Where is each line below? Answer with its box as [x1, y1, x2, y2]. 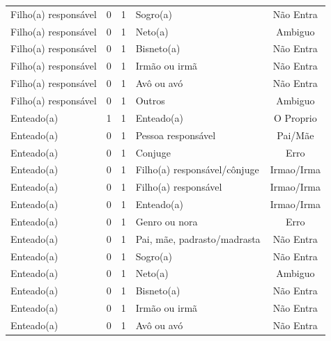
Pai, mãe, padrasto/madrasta [135, 231, 261, 246]
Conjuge [135, 145, 171, 159]
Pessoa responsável [135, 127, 216, 142]
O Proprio [273, 110, 317, 125]
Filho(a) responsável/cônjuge [135, 162, 259, 177]
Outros [135, 93, 165, 107]
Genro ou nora [135, 214, 198, 228]
